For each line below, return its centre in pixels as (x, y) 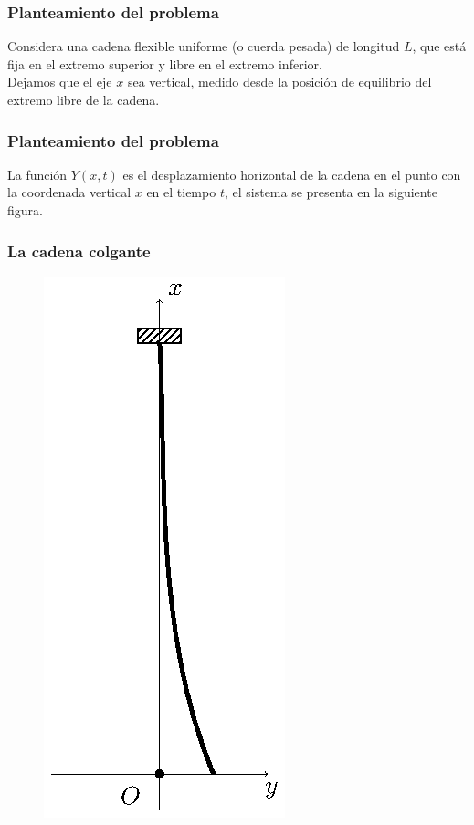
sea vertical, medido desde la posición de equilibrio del (279, 82)
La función (37, 174)
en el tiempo (181, 192)
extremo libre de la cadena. (84, 99)
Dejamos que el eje (60, 82)
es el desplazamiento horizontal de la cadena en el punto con (292, 174)
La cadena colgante (79, 251)
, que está (439, 46)
